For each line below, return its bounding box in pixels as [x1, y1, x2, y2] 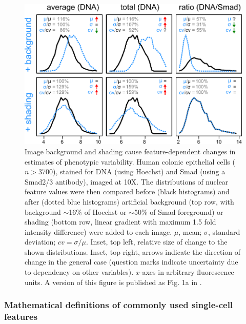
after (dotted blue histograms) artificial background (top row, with [25, 196, 234, 207]
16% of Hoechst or [69, 206, 127, 217]
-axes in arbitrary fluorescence [139, 267, 234, 277]
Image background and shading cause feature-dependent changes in [25, 146, 236, 156]
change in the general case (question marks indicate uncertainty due [25, 256, 238, 267]
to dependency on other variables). [25, 267, 134, 277]
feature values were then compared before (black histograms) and [25, 186, 230, 197]
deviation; [25, 236, 56, 247]
